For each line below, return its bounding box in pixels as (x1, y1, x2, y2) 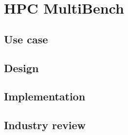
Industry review (4, 117, 86, 133)
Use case (4, 31, 48, 46)
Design (4, 60, 39, 75)
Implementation (4, 89, 86, 104)
